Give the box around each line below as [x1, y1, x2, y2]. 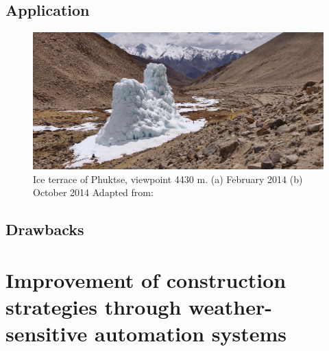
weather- [188, 293, 272, 321]
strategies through [5, 293, 182, 321]
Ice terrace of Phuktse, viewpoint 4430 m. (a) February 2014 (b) [33, 171, 303, 186]
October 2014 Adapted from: [33, 185, 154, 199]
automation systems [95, 319, 287, 348]
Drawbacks [5, 219, 84, 240]
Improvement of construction [5, 265, 287, 293]
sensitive [5, 319, 88, 348]
